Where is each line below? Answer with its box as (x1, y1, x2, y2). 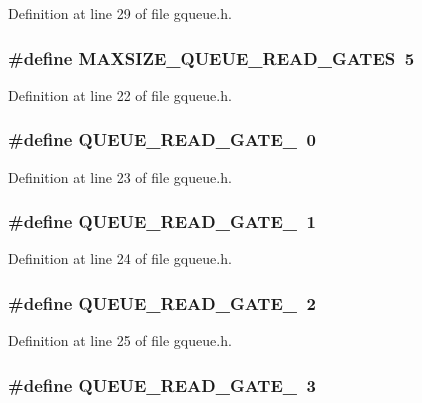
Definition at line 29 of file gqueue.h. (8, 3, 232, 23)
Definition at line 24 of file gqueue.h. (8, 248, 232, 269)
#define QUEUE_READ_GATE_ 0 (8, 127, 316, 152)
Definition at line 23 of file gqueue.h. (8, 166, 232, 187)
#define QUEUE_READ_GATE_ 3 (8, 372, 316, 397)
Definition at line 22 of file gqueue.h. (8, 84, 232, 105)
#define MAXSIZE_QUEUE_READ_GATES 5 (8, 45, 415, 70)
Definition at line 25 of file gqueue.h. (8, 330, 232, 351)
